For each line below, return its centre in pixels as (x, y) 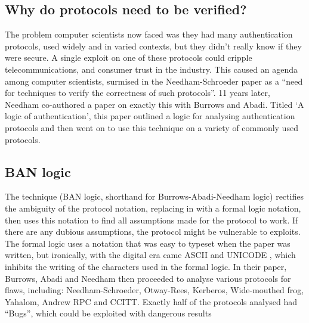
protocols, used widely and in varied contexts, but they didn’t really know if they (153, 46)
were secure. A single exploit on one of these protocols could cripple (129, 58)
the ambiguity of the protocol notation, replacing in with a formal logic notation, (153, 208)
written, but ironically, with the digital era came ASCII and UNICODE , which (150, 255)
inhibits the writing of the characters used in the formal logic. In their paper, (146, 266)
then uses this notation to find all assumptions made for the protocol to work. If (152, 220)
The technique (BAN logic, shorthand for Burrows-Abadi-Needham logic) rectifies (154, 196)
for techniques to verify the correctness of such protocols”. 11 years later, (137, 93)
